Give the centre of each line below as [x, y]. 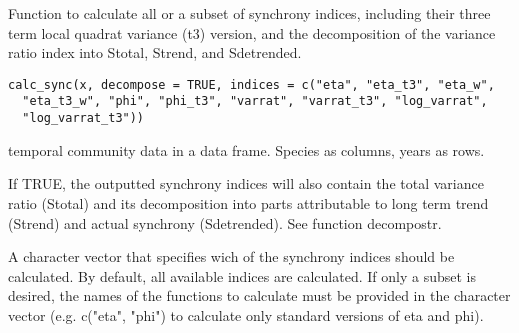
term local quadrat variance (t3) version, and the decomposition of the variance [252, 32]
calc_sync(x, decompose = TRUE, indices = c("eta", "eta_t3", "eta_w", [251, 84]
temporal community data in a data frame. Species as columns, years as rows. [246, 149]
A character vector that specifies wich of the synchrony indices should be [231, 256]
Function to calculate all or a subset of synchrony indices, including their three [249, 13]
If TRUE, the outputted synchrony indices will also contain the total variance [246, 183]
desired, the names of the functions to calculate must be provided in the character [259, 295]
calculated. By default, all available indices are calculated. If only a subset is [242, 275]
